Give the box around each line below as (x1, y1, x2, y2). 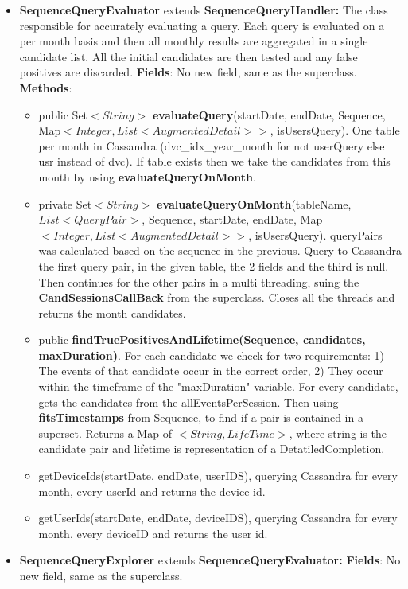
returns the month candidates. (38, 304, 186, 321)
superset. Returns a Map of (38, 424, 172, 441)
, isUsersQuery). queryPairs (248, 226, 383, 243)
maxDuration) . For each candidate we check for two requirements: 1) (38, 346, 384, 363)
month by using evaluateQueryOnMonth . (38, 168, 256, 185)
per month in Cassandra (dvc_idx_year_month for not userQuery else (38, 137, 385, 154)
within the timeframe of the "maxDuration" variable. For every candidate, (38, 378, 398, 395)
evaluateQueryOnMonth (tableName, (157, 195, 352, 212)
